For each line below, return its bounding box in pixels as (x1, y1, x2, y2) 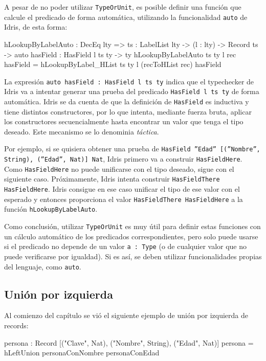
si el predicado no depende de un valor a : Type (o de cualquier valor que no (4, 241, 247, 252)
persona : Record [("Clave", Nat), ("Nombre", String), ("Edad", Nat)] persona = (4, 337, 254, 348)
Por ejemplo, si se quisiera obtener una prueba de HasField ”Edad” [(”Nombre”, (4, 143, 260, 154)
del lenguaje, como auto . (4, 261, 81, 272)
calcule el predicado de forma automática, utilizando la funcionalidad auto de (4, 11, 248, 22)
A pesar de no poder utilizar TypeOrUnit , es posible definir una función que (4, 2, 241, 12)
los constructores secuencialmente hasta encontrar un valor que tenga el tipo (4, 116, 243, 127)
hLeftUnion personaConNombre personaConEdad (4, 347, 160, 358)
